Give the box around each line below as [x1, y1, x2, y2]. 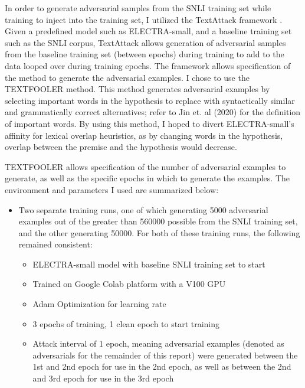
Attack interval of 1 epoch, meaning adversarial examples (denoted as [32, 337, 284, 350]
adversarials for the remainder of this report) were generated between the [32, 348, 298, 361]
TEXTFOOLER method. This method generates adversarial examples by [5, 83, 270, 95]
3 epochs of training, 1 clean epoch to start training [32, 317, 220, 330]
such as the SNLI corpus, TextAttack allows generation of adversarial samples [5, 36, 286, 48]
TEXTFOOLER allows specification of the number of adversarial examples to [5, 160, 286, 172]
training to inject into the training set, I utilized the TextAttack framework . [5, 13, 283, 25]
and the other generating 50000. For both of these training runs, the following [18, 226, 300, 239]
